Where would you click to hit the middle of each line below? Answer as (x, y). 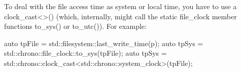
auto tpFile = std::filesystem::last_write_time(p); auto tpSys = (104, 43)
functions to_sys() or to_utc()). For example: (75, 26)
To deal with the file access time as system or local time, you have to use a (120, 6)
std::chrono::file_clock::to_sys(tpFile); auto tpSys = (85, 53)
